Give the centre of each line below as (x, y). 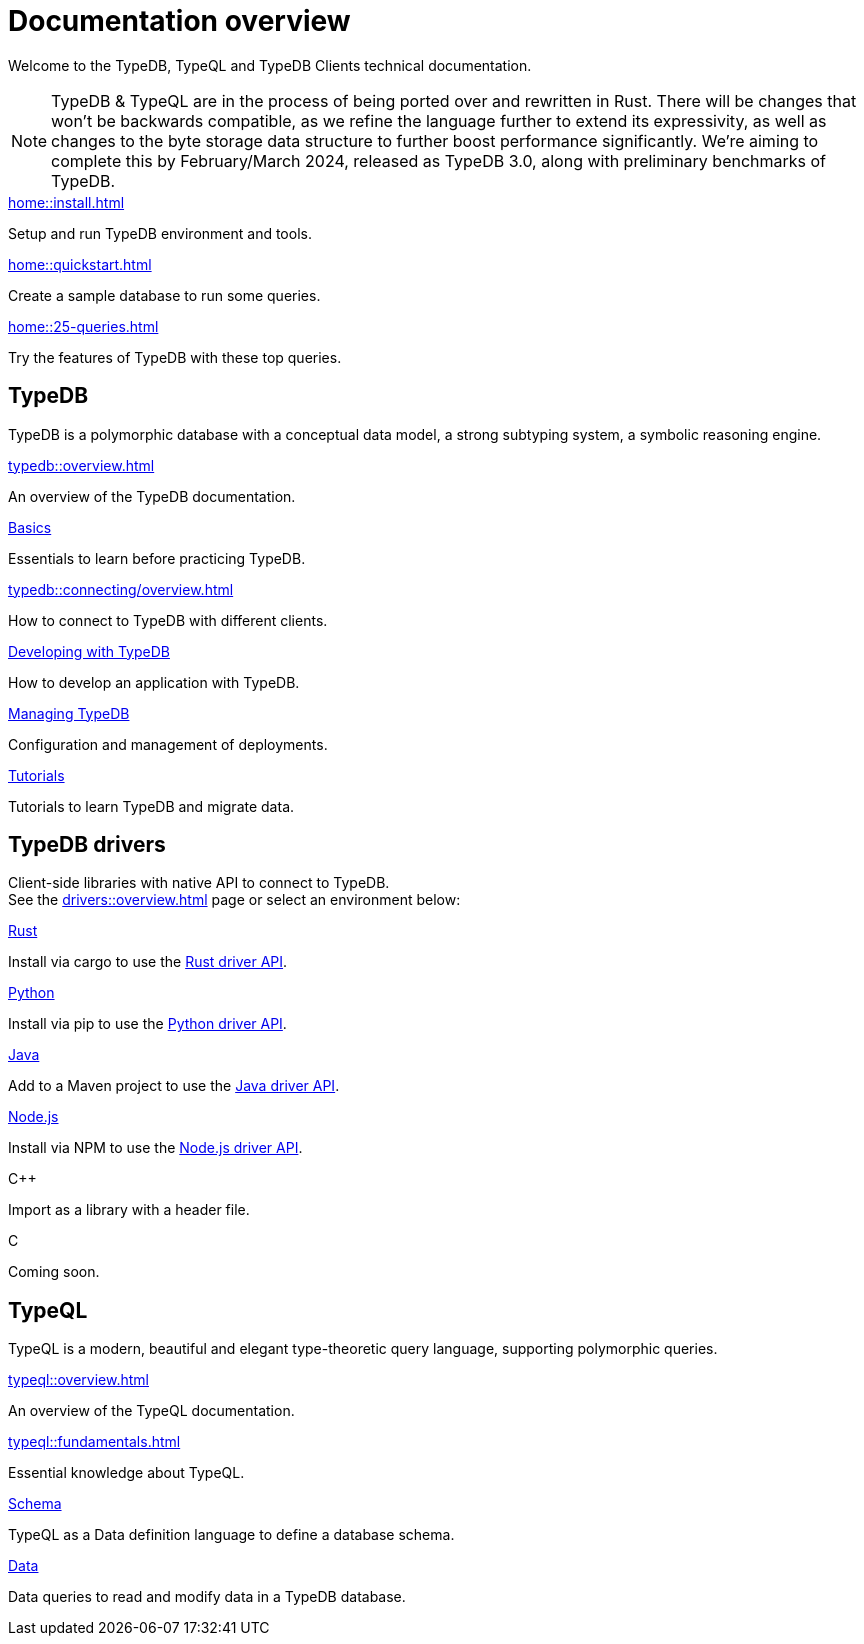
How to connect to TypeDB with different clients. (168, 620)
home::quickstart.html (80, 264)
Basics (30, 527)
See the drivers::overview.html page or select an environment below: (234, 900)
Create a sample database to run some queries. (164, 295)
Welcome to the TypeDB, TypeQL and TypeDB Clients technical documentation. (270, 65)
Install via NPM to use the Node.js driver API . (155, 1148)
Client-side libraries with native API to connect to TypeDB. (199, 883)
